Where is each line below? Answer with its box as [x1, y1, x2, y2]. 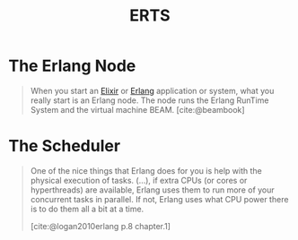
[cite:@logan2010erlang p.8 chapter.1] [30, 220, 171, 231]
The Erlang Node [8, 56, 136, 76]
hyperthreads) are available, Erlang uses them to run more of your [30, 184, 275, 195]
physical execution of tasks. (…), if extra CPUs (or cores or [30, 175, 248, 185]
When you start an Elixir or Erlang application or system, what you [30, 85, 275, 96]
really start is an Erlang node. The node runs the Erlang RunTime [30, 95, 269, 106]
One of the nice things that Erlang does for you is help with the [30, 165, 262, 176]
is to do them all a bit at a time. [30, 203, 145, 214]
